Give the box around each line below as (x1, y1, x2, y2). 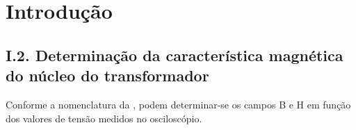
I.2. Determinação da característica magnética (6, 44, 343, 65)
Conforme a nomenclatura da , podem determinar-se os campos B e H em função (6, 97, 351, 111)
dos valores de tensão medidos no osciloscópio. (6, 111, 202, 125)
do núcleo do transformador (6, 65, 209, 86)
